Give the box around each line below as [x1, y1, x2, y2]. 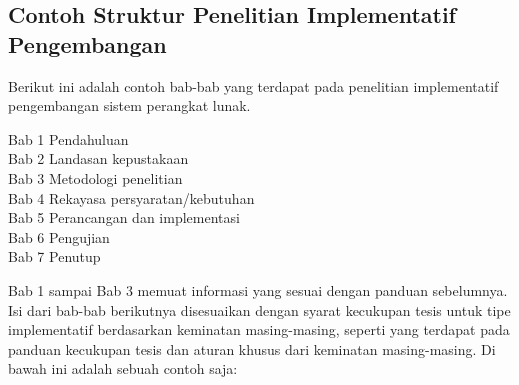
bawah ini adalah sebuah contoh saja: [8, 358, 238, 379]
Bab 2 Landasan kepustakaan [8, 148, 189, 169]
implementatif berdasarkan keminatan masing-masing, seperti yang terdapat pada [8, 319, 510, 340]
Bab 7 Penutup [8, 246, 101, 267]
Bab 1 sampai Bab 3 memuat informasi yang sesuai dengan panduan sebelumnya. [8, 279, 508, 300]
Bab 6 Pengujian [8, 226, 110, 247]
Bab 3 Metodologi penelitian [8, 167, 183, 188]
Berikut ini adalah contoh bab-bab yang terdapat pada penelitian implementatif [8, 75, 499, 96]
